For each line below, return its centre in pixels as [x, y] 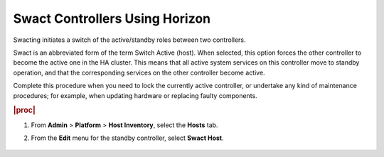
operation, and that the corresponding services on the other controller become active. [139, 72]
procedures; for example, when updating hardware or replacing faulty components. [135, 95]
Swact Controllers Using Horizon [112, 18]
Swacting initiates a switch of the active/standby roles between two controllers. [129, 40]
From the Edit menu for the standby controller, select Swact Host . [127, 138]
